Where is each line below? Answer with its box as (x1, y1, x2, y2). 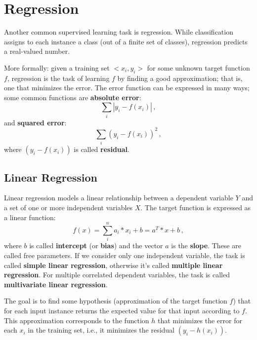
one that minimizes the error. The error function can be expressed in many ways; (4, 82, 250, 93)
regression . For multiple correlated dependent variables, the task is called (4, 269, 230, 280)
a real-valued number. (4, 46, 70, 56)
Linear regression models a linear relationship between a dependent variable (4, 192, 233, 203)
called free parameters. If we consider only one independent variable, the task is (4, 250, 245, 260)
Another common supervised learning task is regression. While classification (4, 27, 233, 37)
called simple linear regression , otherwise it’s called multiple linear (4, 260, 223, 270)
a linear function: (4, 212, 56, 222)
